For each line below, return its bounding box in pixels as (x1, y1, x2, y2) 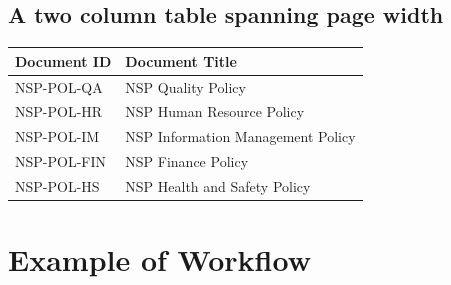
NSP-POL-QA (15, 76, 103, 97)
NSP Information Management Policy (125, 126, 356, 147)
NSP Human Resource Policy (125, 101, 305, 122)
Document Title (125, 50, 237, 71)
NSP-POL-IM (15, 126, 100, 147)
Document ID (15, 50, 112, 71)
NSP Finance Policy (125, 151, 249, 172)
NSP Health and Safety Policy (125, 175, 311, 196)
